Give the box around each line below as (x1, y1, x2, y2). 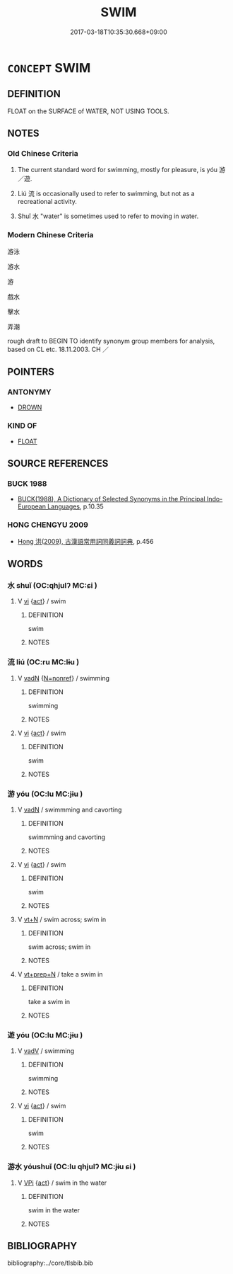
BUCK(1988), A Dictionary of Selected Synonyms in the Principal (17, 495, 206, 504)
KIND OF (7, 421, 37, 431)
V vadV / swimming (17, 1047, 75, 1055)
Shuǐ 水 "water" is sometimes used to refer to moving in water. (17, 212, 199, 220)
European (17, 502, 46, 511)
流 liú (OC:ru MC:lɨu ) (7, 657, 80, 667)
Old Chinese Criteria (7, 149, 79, 159)
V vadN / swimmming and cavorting (17, 805, 122, 814)
